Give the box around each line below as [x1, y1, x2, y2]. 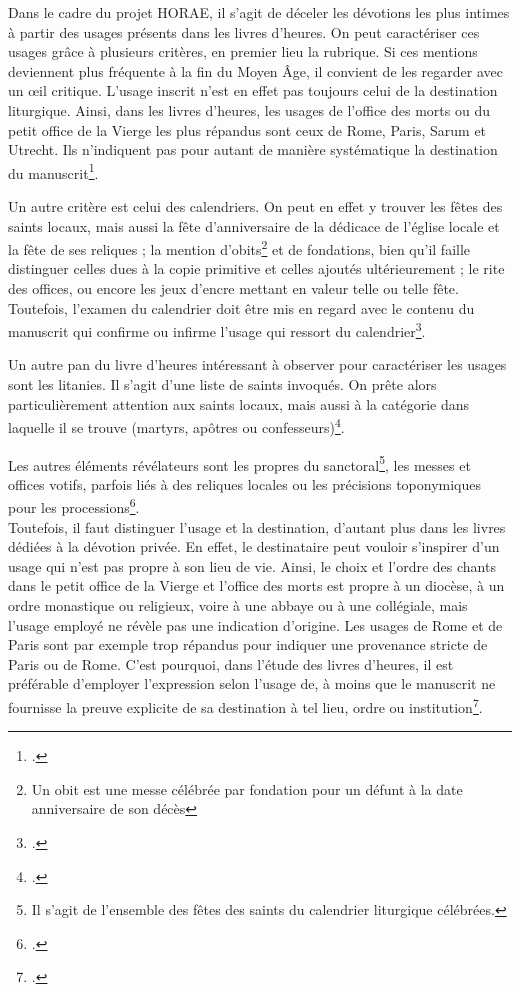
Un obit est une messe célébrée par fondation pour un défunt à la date [31, 778, 463, 799]
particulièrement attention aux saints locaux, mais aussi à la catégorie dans [8, 393, 470, 414]
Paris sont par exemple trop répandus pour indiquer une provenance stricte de [8, 634, 488, 655]
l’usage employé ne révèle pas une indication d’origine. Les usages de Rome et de [8, 614, 503, 635]
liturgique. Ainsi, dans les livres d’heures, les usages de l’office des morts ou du [8, 99, 490, 120]
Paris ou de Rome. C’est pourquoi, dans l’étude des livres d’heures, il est [8, 653, 454, 674]
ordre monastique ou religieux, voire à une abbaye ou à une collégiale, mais [8, 594, 468, 615]
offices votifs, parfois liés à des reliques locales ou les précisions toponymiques [8, 473, 482, 494]
